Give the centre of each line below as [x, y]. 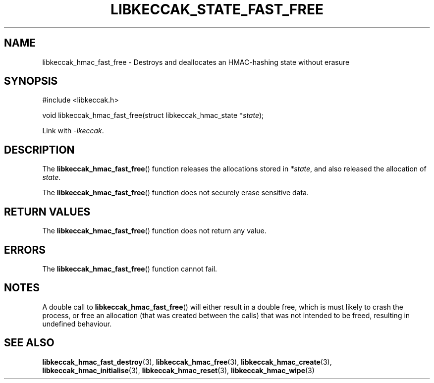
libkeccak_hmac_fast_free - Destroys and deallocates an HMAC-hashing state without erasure [196, 62]
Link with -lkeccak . [73, 131]
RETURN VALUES [47, 212]
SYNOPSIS [31, 81]
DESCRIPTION [39, 150]
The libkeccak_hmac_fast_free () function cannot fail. [130, 269]
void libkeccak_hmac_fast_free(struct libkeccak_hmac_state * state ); [153, 115]
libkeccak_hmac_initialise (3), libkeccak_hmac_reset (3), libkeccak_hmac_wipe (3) [178, 370]
